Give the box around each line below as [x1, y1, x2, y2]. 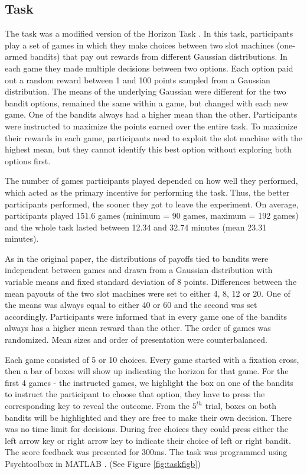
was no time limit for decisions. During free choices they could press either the [5, 423, 288, 435]
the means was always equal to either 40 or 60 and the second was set [5, 298, 257, 311]
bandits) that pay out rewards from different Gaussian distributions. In [30, 50, 288, 63]
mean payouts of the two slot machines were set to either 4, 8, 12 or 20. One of [5, 287, 290, 299]
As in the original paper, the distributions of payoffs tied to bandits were [5, 252, 269, 264]
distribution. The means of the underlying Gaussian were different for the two [5, 85, 286, 98]
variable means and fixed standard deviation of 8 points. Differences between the [5, 275, 297, 288]
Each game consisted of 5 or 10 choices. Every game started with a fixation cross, [5, 353, 299, 365]
